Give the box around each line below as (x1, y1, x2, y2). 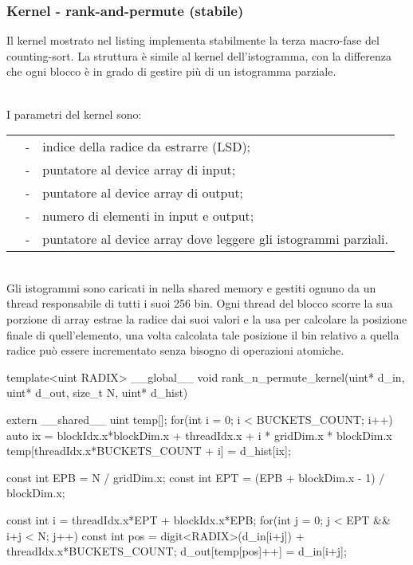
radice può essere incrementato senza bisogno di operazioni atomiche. (6, 342, 344, 359)
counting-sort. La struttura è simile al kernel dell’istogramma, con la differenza (6, 47, 391, 64)
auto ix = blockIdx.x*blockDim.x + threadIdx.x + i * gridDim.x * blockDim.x (6, 426, 392, 443)
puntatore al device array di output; (42, 183, 244, 202)
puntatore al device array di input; (42, 160, 236, 179)
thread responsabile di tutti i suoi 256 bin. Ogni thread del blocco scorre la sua (6, 295, 393, 312)
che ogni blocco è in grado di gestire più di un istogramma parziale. (6, 63, 336, 80)
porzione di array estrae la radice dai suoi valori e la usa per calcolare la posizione (6, 310, 407, 327)
